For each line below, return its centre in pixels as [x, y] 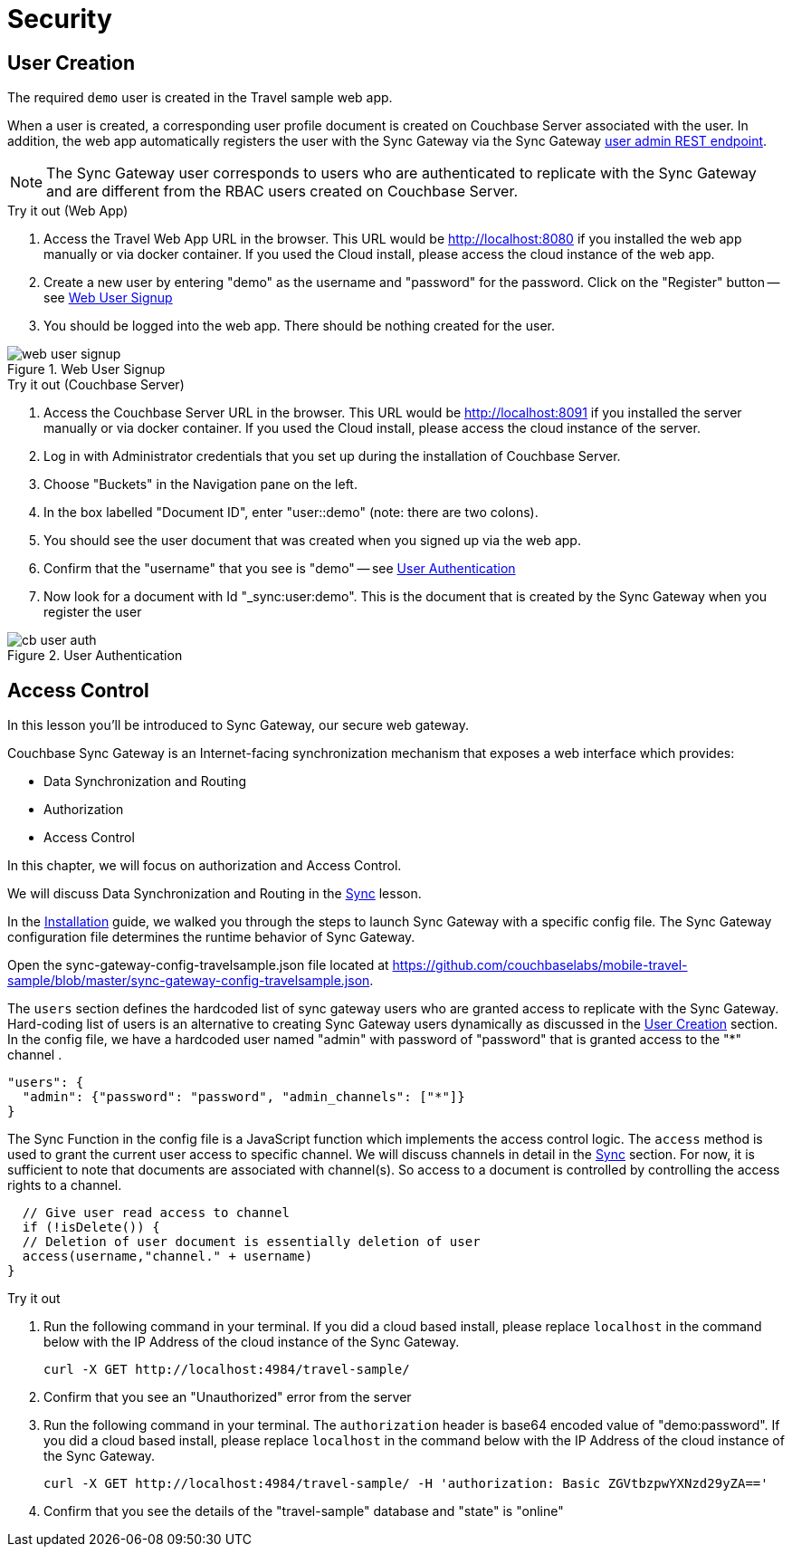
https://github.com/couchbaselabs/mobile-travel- [540, 965]
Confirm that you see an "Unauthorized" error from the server [228, 1397]
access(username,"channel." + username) [167, 1257]
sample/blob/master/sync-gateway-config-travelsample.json [189, 981]
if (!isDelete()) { [91, 1228]
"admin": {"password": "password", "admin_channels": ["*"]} [243, 1097]
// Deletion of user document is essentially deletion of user [251, 1242]
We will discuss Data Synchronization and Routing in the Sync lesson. [215, 894]
